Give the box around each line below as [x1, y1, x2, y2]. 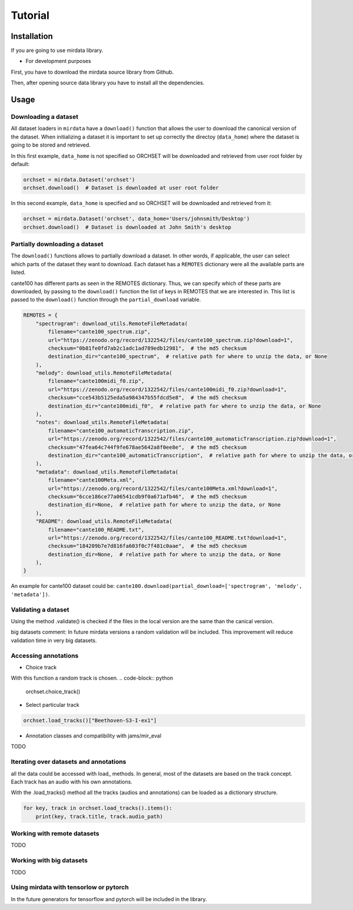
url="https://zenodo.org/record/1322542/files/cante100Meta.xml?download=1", [48, 485, 278, 492]
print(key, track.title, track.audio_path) [35, 813, 163, 820]
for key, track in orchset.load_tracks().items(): [23, 805, 173, 812]
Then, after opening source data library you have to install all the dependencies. [11, 80, 205, 87]
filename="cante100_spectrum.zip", [48, 329, 151, 335]
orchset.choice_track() [25, 688, 81, 695]
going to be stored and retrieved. [11, 141, 91, 148]
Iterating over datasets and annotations [11, 757, 126, 766]
